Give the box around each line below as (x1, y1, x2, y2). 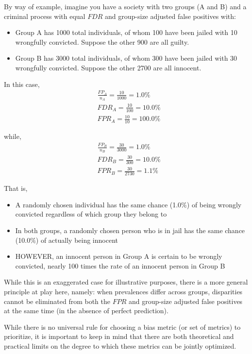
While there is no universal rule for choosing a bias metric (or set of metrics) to (4, 321, 241, 332)
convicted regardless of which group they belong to (15, 209, 167, 219)
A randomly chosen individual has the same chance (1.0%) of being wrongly (15, 199, 242, 209)
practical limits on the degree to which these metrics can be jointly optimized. (4, 340, 236, 351)
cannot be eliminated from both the (4, 296, 111, 306)
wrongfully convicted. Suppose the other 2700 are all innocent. (15, 62, 202, 72)
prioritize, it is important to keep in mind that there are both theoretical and (4, 331, 234, 341)
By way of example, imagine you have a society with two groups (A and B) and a (4, 1, 247, 11)
